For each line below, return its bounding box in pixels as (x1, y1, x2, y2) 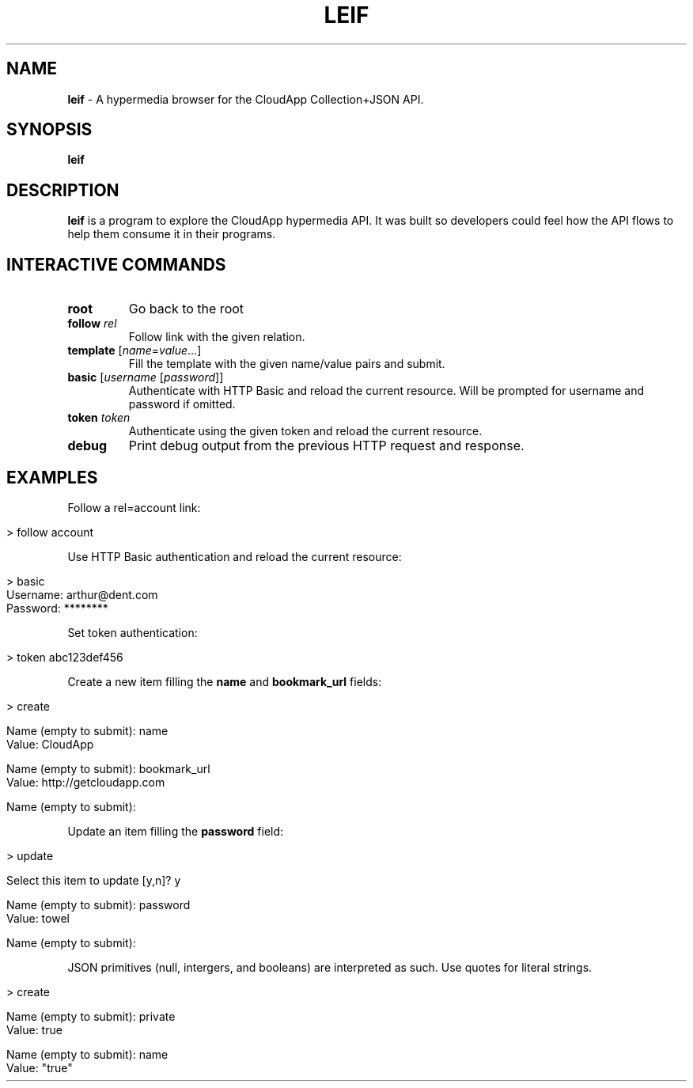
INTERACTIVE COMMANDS (6, 254, 226, 275)
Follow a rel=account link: (67, 500, 201, 514)
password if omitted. (128, 397, 236, 411)
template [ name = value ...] (67, 343, 202, 358)
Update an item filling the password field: (67, 824, 284, 838)
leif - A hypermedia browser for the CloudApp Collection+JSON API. (67, 92, 424, 106)
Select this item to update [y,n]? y (6, 873, 181, 887)
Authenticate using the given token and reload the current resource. (128, 424, 483, 438)
